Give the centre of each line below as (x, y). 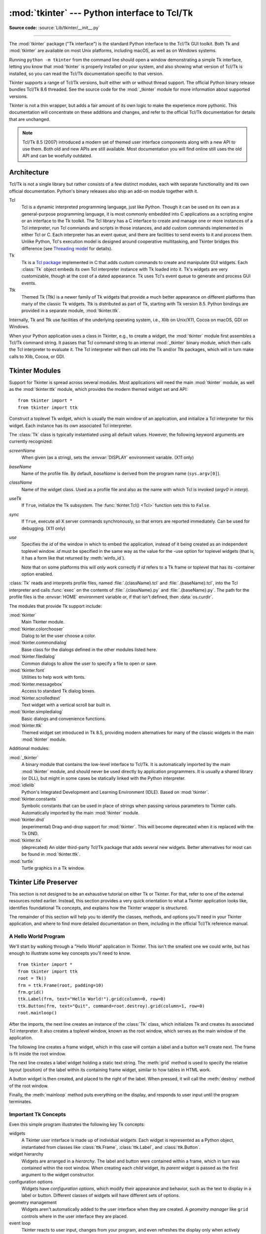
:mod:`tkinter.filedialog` (33, 656)
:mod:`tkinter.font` (27, 670)
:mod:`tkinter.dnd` (27, 820)
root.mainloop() (37, 1013)
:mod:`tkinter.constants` (33, 799)
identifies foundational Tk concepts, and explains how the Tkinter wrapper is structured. (99, 908)
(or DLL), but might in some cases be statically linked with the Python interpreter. (103, 778)
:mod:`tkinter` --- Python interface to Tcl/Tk (101, 13)
